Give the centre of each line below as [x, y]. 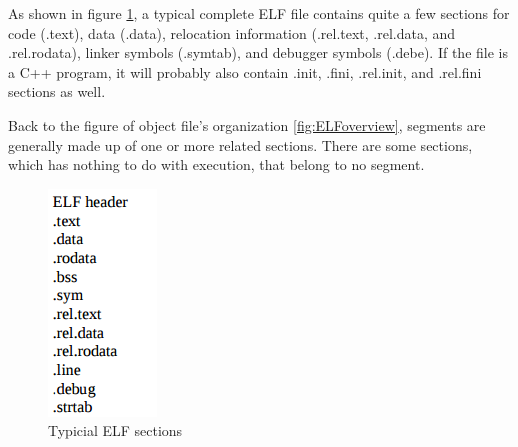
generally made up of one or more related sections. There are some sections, [240, 144]
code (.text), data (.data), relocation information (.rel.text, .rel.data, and [232, 32]
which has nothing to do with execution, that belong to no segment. [216, 164]
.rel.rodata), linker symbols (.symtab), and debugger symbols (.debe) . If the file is [258, 52]
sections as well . [57, 91]
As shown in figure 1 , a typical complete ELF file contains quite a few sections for [259, 13]
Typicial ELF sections [115, 430]
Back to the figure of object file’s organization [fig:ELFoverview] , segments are [247, 124]
